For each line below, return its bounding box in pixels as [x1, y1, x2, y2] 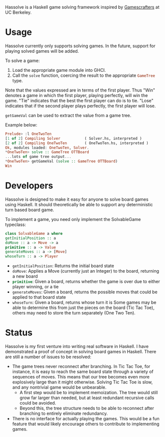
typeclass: [5, 221, 26, 227]
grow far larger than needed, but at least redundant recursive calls [19, 395, 154, 401]
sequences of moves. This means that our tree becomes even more [12, 374, 150, 380]
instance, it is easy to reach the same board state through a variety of [12, 369, 154, 375]
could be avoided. [19, 400, 57, 406]
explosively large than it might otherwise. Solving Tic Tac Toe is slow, [12, 379, 153, 385]
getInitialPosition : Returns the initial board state [12, 263, 114, 269]
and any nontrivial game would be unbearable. [12, 384, 107, 390]
